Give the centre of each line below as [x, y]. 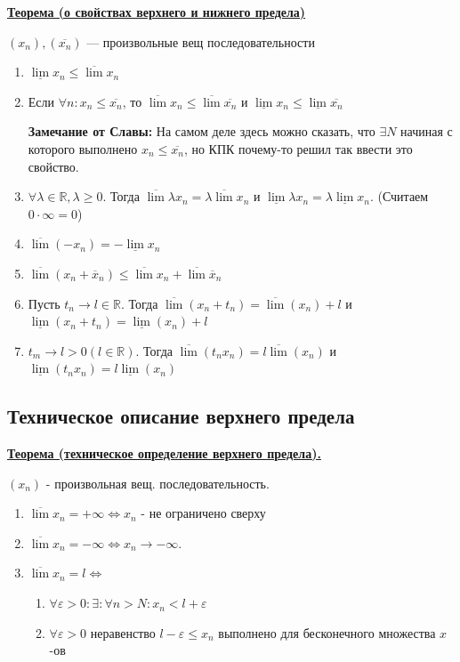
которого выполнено [83, 148]
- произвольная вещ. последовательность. [157, 483]
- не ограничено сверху [203, 513]
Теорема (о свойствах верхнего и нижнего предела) [157, 12]
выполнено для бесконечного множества [327, 632]
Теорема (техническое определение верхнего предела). [164, 453]
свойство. [53, 166]
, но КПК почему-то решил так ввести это [298, 148]
